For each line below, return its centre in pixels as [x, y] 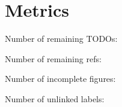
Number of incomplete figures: [60, 79]
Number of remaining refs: [53, 58]
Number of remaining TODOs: [61, 39]
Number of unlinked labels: [55, 98]
